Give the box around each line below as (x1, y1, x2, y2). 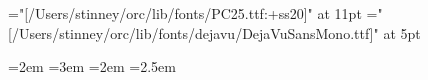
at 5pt (383, 22, 421, 43)
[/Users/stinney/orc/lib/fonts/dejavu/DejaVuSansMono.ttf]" (8, 22, 379, 43)
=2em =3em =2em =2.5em (8, 56, 176, 77)
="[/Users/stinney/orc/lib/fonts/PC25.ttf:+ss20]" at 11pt (8, 3, 362, 23)
